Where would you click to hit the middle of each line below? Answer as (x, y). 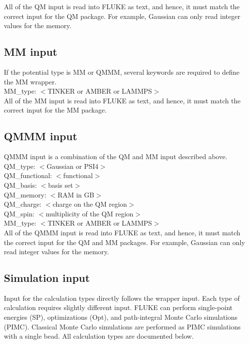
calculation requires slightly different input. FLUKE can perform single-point (118, 307)
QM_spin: (19, 213)
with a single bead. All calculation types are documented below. (99, 336)
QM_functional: (28, 175)
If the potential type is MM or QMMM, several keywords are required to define (122, 72)
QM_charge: (23, 204)
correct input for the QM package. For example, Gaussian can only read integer (122, 16)
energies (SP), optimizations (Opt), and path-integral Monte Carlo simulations (121, 317)
